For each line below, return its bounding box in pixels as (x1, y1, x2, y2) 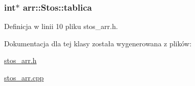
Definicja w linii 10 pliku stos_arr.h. (4, 21, 118, 32)
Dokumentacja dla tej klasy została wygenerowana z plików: (4, 38, 192, 48)
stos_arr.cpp (4, 72, 44, 82)
